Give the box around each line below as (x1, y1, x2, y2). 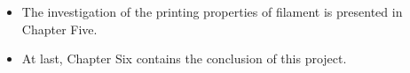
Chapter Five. (21, 19, 98, 38)
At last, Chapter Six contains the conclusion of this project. (21, 49, 347, 68)
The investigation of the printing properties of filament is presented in (21, 3, 403, 20)
